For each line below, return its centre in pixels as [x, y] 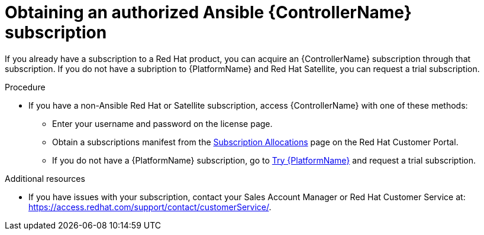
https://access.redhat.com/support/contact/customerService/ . [150, 207]
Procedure [25, 87]
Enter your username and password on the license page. [162, 123]
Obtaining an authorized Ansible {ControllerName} [208, 12]
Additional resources [45, 178]
